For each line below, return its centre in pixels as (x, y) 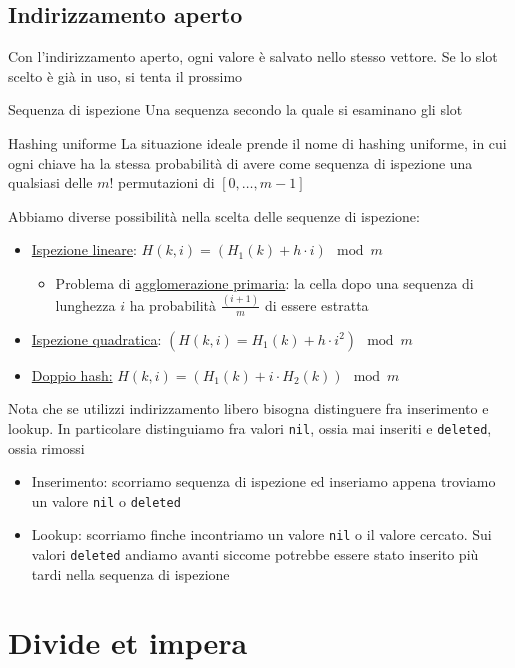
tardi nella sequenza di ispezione (130, 573)
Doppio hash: (72, 374)
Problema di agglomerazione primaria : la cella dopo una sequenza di (264, 282)
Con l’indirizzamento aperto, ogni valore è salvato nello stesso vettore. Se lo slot (253, 56)
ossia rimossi (46, 447)
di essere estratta (316, 304)
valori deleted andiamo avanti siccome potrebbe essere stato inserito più (255, 554)
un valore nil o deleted (106, 500)
